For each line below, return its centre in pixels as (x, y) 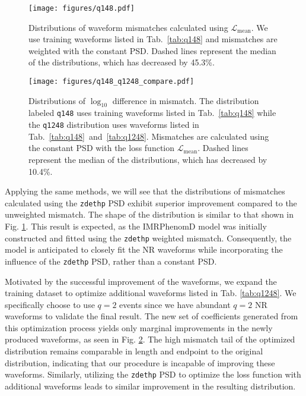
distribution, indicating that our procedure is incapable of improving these (140, 362)
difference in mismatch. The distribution (186, 100)
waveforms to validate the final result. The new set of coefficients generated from (152, 316)
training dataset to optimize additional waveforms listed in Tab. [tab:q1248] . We (151, 293)
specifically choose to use (50, 304)
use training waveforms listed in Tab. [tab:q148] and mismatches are (153, 39)
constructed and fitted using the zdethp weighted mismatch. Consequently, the (148, 238)
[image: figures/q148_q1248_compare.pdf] (111, 82)
